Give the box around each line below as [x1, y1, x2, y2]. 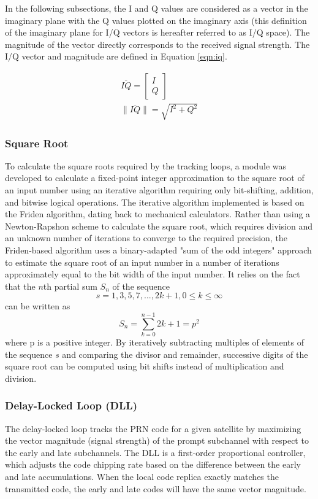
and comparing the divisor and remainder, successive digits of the [62, 347, 308, 360]
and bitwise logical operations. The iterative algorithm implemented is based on [5, 195, 305, 208]
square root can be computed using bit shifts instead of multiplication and [5, 360, 284, 373]
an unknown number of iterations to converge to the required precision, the [5, 231, 287, 244]
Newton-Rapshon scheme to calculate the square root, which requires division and [5, 219, 312, 232]
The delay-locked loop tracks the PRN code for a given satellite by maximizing [5, 422, 301, 435]
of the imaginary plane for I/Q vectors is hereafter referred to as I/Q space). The [5, 26, 310, 39]
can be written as [5, 300, 70, 312]
